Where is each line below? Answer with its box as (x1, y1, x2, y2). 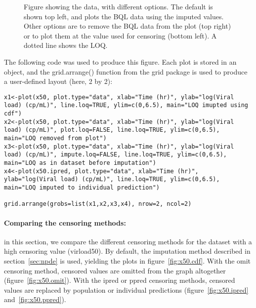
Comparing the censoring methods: (4, 217, 126, 228)
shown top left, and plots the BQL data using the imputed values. (24, 11, 224, 21)
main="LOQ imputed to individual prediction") (4, 184, 160, 191)
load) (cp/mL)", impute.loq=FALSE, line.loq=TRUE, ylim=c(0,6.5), (4, 151, 227, 158)
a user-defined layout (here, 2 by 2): (4, 76, 113, 86)
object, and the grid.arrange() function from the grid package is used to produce (4, 66, 248, 77)
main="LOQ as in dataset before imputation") (4, 159, 156, 166)
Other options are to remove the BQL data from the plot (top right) (24, 21, 231, 31)
